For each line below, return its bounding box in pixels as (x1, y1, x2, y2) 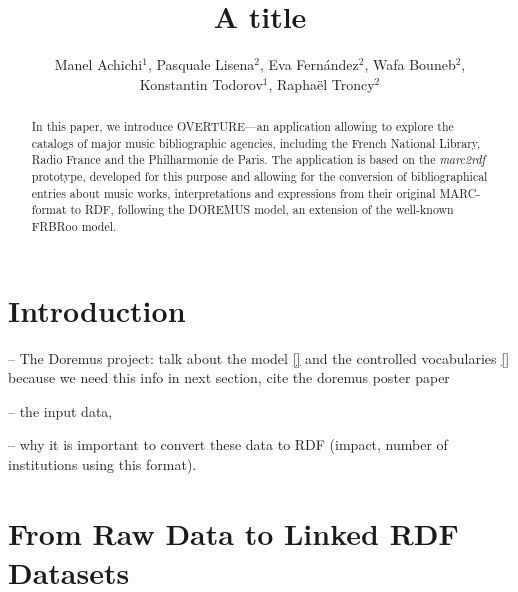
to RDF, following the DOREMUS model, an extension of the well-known (70, 201, 454, 218)
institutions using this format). (8, 454, 197, 475)
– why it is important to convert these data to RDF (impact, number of (8, 434, 448, 455)
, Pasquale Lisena (147, 54, 255, 75)
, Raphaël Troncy (268, 73, 375, 94)
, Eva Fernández (259, 54, 359, 75)
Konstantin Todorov (139, 73, 263, 94)
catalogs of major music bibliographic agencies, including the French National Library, (31, 134, 481, 151)
